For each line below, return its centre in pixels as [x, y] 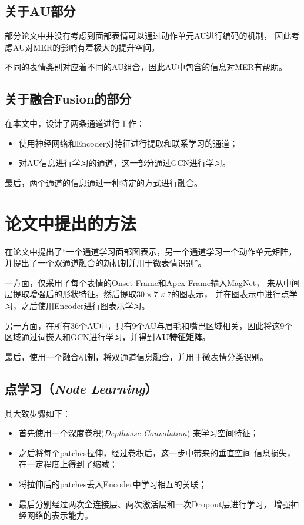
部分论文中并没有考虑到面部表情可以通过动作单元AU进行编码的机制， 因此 [148, 36]
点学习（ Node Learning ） [81, 388]
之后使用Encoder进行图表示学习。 [85, 306]
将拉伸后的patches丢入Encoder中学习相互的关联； [113, 484]
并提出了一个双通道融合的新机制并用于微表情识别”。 [106, 263]
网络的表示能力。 [60, 515]
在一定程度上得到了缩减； [68, 464]
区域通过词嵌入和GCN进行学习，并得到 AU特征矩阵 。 [108, 337]
